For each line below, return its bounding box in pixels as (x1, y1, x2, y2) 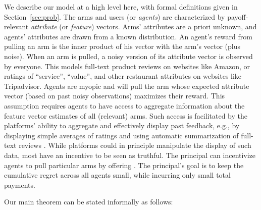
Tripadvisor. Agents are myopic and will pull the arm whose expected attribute (4, 80, 249, 91)
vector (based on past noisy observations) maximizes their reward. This (4, 90, 225, 101)
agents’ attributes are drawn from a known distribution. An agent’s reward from (4, 31, 252, 41)
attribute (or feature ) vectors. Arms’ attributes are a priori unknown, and (30, 21, 257, 32)
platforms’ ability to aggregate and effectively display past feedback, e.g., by (4, 120, 240, 131)
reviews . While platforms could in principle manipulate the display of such (19, 140, 251, 150)
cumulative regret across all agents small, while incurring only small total (4, 170, 231, 180)
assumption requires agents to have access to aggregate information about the (4, 100, 245, 111)
